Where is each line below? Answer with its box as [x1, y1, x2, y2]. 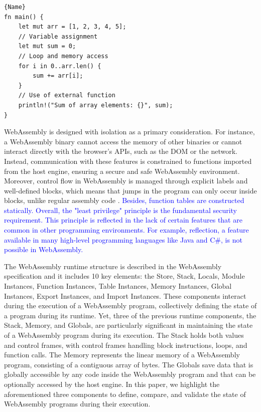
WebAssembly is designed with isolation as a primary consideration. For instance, [4, 126, 255, 137]
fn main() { [4, 13, 44, 21]
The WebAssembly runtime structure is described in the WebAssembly [4, 261, 222, 271]
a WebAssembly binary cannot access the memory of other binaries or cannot [4, 136, 242, 146]
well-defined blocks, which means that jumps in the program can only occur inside [4, 185, 257, 195]
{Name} [4, 4, 26, 11]
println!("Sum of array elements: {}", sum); [18, 101, 173, 109]
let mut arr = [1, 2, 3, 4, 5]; [18, 23, 126, 31]
